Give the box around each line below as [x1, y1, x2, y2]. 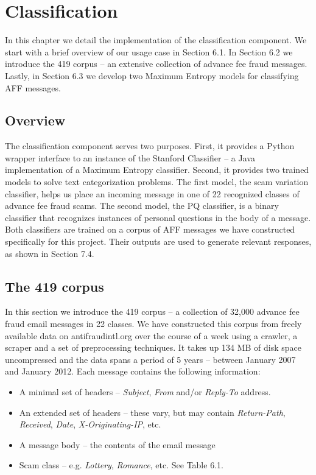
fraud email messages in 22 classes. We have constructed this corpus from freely [5, 317, 302, 330]
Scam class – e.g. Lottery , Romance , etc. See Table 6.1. [19, 459, 223, 471]
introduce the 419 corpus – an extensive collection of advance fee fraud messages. [5, 57, 307, 70]
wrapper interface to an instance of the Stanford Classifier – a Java [5, 151, 255, 164]
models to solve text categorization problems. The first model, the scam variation [5, 175, 309, 188]
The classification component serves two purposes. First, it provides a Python [5, 139, 295, 152]
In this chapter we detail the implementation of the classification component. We [5, 33, 307, 46]
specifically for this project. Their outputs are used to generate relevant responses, [5, 235, 312, 248]
